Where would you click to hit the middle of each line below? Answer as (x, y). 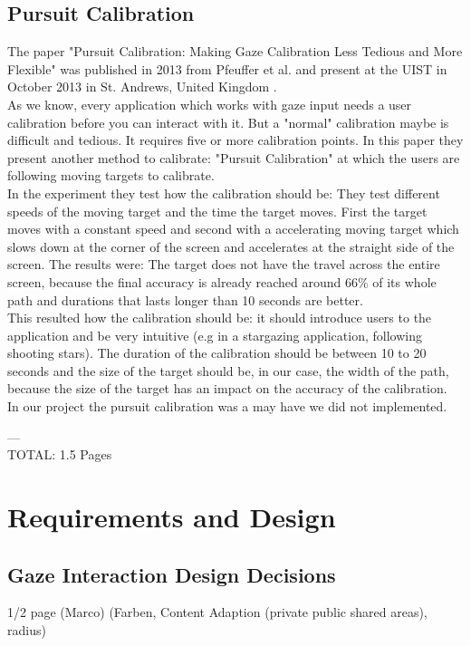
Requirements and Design (172, 517)
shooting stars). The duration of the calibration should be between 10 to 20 (217, 353)
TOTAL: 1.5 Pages (60, 454)
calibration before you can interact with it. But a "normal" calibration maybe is (228, 122)
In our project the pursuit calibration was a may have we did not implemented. (227, 406)
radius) (27, 630)
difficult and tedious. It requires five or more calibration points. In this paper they (235, 140)
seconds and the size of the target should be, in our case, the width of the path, (228, 370)
